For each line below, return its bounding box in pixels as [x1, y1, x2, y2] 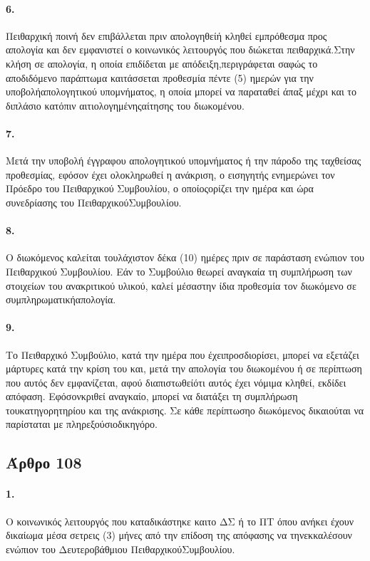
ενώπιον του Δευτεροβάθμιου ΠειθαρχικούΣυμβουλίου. [6, 541, 235, 556]
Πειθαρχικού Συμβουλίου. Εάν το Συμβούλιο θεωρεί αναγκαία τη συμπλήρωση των [6, 263, 352, 278]
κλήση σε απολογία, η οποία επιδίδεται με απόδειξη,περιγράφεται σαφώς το [6, 56, 318, 70]
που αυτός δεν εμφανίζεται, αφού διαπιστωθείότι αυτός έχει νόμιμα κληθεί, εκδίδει [6, 374, 346, 389]
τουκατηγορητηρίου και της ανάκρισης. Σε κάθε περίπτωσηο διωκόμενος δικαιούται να [6, 402, 364, 417]
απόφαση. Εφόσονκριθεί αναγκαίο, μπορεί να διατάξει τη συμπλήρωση [6, 389, 298, 404]
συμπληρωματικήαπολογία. [6, 292, 116, 307]
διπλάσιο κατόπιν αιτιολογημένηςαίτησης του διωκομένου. [6, 98, 245, 112]
